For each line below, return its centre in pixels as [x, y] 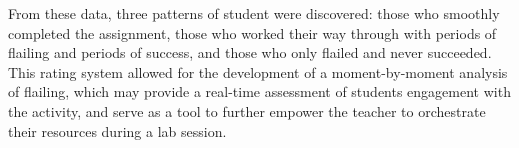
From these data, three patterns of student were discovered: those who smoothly [254, 13]
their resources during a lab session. [117, 130]
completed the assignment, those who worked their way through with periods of [252, 32]
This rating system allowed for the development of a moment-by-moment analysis [258, 71]
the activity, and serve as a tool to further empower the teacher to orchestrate [247, 110]
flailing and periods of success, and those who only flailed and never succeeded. [250, 52]
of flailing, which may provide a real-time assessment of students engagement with [259, 91]
